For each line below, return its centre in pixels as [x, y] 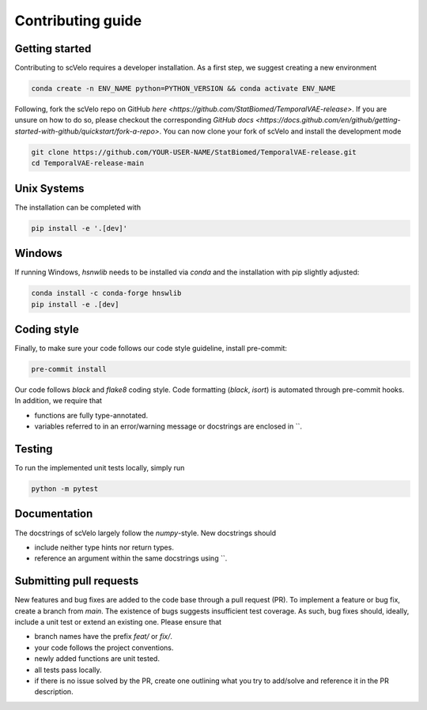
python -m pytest [65, 489]
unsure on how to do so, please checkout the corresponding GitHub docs [134, 120]
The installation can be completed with [78, 207]
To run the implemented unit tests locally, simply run [100, 468]
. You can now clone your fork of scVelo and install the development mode [280, 131]
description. [54, 692]
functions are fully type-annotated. [91, 415]
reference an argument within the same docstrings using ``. [131, 558]
